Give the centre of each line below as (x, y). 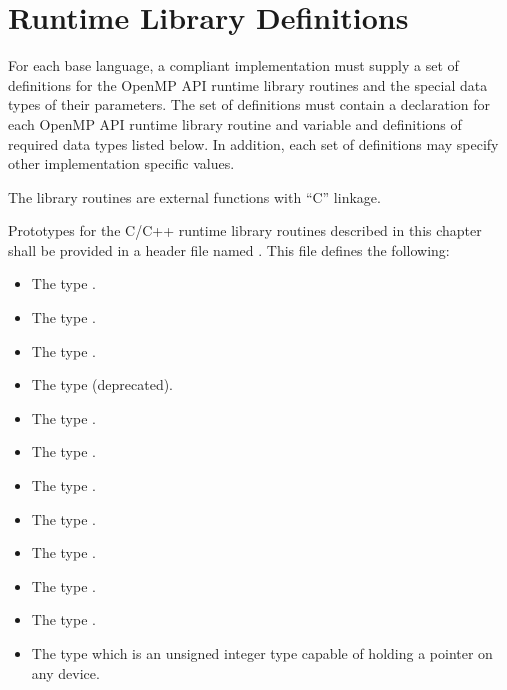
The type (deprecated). (102, 384)
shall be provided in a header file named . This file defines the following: (229, 249)
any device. (65, 672)
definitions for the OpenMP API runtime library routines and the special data (248, 84)
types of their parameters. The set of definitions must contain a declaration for (249, 104)
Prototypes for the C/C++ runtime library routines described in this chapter (245, 230)
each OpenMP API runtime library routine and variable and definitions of (235, 123)
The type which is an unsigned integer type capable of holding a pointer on (262, 653)
